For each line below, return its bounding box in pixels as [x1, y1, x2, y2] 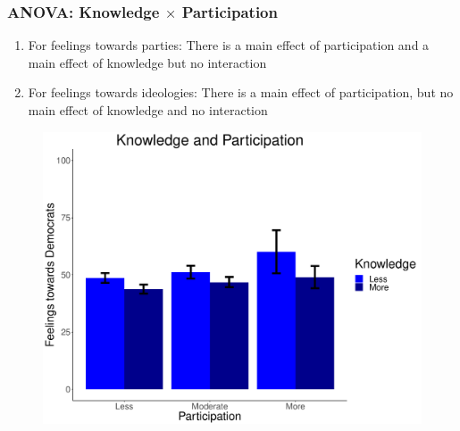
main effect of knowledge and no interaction [28, 101, 268, 119]
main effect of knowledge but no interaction [28, 53, 267, 71]
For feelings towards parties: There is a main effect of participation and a [28, 36, 430, 54]
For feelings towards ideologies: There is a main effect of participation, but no [28, 83, 454, 102]
